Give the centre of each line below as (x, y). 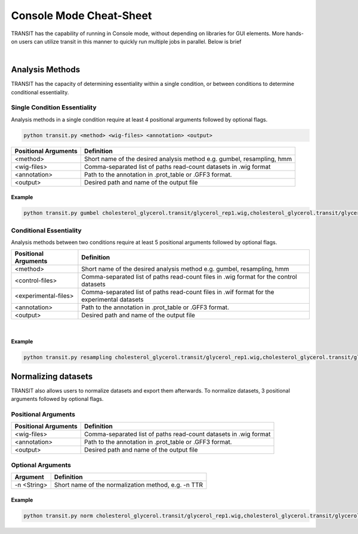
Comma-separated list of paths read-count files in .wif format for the (178, 292)
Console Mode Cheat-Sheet (81, 16)
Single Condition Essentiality (54, 107)
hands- (295, 33)
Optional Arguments (41, 465)
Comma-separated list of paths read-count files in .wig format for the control (189, 277)
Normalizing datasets (52, 376)
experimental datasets (113, 300)
